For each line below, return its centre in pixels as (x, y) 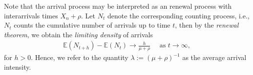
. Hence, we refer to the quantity (80, 57)
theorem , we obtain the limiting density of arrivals (78, 34)
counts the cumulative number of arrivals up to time (92, 25)
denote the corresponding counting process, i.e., (178, 15)
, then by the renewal (207, 25)
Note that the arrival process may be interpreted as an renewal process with (118, 6)
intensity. (18, 67)
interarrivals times (31, 15)
